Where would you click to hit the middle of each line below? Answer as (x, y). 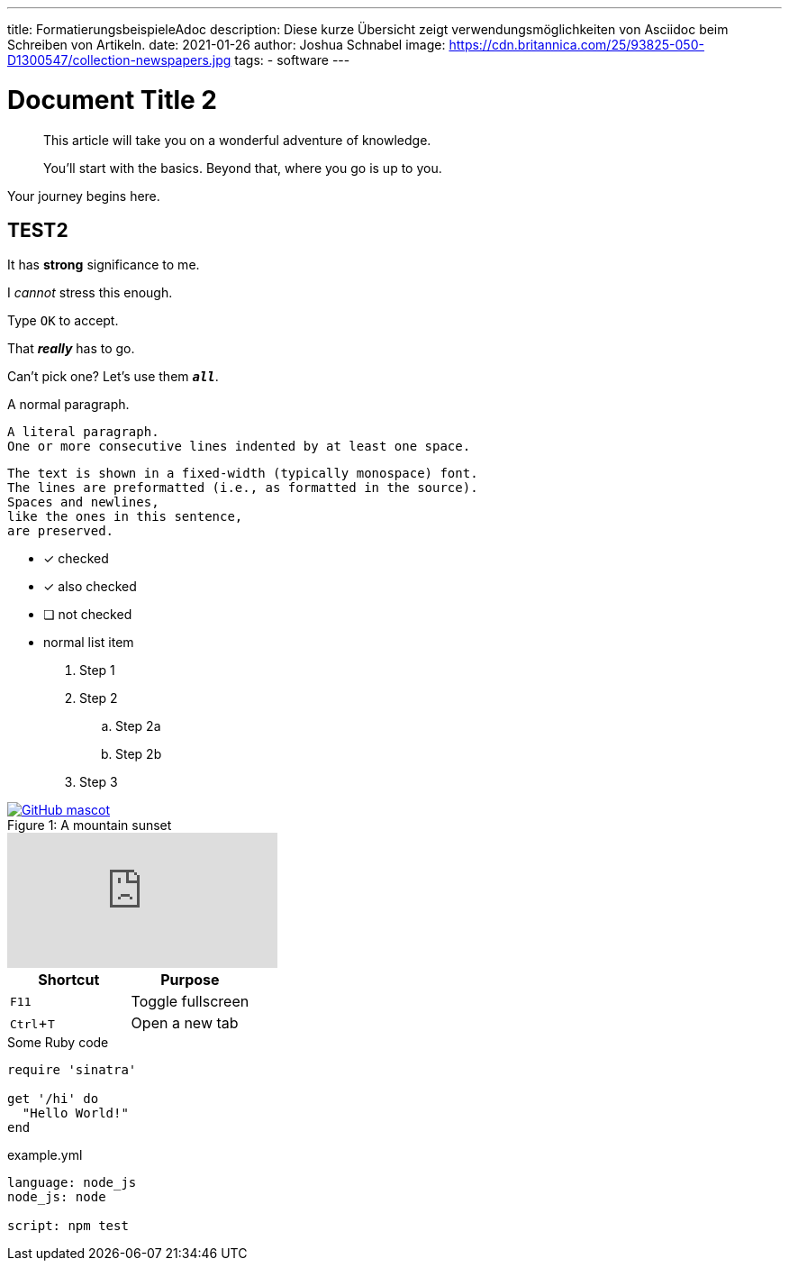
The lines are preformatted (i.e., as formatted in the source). (243, 488)
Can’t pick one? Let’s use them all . (113, 377)
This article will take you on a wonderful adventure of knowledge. (237, 140)
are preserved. (61, 531)
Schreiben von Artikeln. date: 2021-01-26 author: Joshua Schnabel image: (227, 45)
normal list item (89, 643)
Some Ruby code (58, 1043)
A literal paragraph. (83, 432)
